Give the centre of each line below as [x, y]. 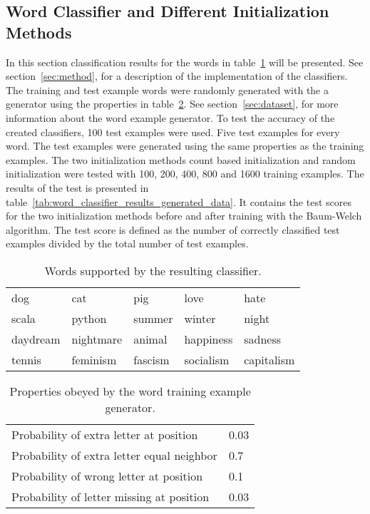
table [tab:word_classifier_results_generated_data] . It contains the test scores [179, 201]
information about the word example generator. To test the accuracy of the [170, 117]
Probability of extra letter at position [105, 434]
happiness [209, 339]
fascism [151, 359]
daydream [36, 339]
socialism [207, 359]
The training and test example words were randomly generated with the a [167, 89]
